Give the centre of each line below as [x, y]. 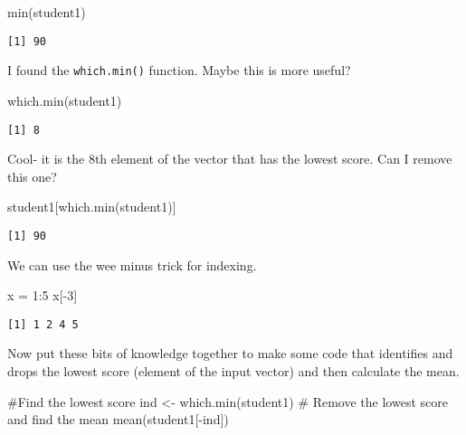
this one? [32, 176]
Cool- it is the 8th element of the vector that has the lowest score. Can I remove [230, 159]
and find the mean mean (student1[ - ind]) [118, 419]
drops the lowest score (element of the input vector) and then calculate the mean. [233, 371]
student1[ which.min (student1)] [92, 207]
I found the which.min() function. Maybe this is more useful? [179, 70]
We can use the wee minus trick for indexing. [132, 265]
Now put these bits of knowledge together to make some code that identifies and [230, 353]
